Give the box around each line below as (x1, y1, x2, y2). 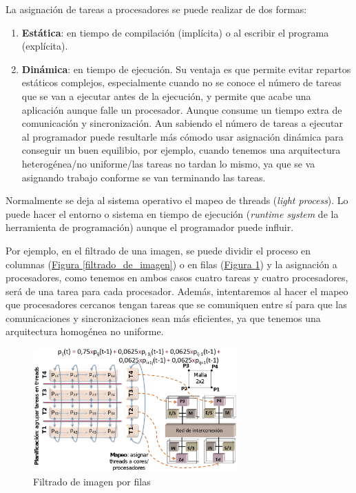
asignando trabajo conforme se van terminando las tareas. (21, 170, 266, 184)
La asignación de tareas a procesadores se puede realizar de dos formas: (6, 2, 307, 16)
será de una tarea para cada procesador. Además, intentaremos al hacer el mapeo (6, 283, 348, 298)
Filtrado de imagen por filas (33, 474, 151, 489)
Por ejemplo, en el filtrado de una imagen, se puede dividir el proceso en (6, 243, 311, 257)
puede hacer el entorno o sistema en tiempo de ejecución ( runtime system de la (6, 206, 339, 221)
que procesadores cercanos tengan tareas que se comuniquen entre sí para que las (6, 297, 347, 312)
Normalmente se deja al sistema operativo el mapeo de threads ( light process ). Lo (6, 193, 348, 208)
